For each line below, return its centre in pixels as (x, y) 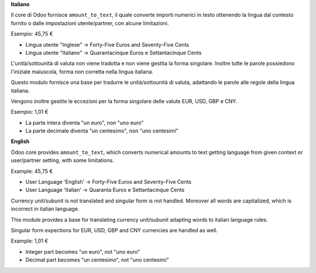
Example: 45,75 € (32, 171)
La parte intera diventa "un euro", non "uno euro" (85, 123)
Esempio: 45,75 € (32, 34)
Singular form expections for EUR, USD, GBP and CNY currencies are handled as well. (114, 230)
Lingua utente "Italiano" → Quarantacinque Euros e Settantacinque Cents (114, 52)
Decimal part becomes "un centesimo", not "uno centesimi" (97, 260)
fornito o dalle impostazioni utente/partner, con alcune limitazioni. (90, 23)
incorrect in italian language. (45, 209)
